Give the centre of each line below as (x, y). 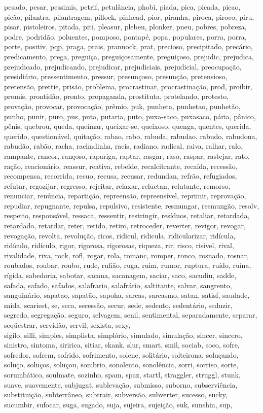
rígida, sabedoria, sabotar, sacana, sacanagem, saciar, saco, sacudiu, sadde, (120, 275)
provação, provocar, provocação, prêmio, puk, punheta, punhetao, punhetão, (122, 106)
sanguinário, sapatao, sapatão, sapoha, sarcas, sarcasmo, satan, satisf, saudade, (127, 295)
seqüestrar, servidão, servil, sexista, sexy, (67, 325)
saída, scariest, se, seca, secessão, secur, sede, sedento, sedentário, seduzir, (118, 305)
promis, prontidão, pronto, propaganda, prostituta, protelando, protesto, (117, 96)
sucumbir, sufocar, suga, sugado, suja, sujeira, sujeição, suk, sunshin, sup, (118, 404)
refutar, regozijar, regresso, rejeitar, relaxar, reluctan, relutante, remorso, (117, 185)
